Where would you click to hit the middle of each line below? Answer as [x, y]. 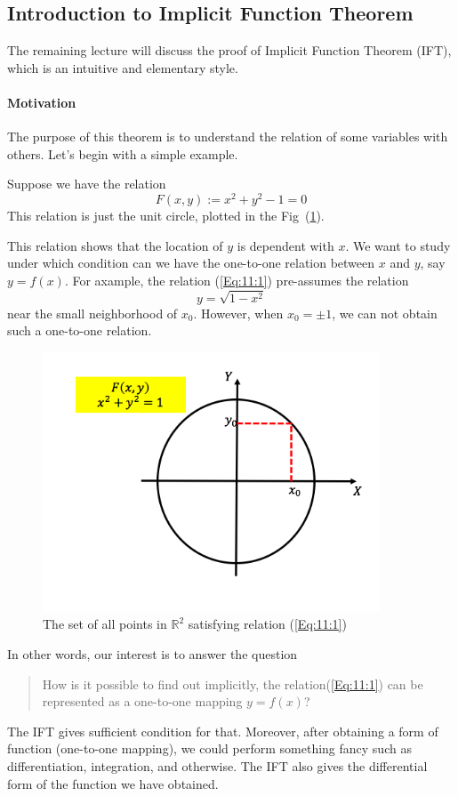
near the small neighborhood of [92, 313]
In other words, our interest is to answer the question [153, 654]
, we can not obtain [385, 313]
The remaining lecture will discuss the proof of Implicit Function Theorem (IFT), [229, 50]
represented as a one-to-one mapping [142, 701]
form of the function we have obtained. [113, 783]
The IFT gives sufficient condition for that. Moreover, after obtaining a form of [223, 731]
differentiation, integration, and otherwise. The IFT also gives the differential [217, 766]
